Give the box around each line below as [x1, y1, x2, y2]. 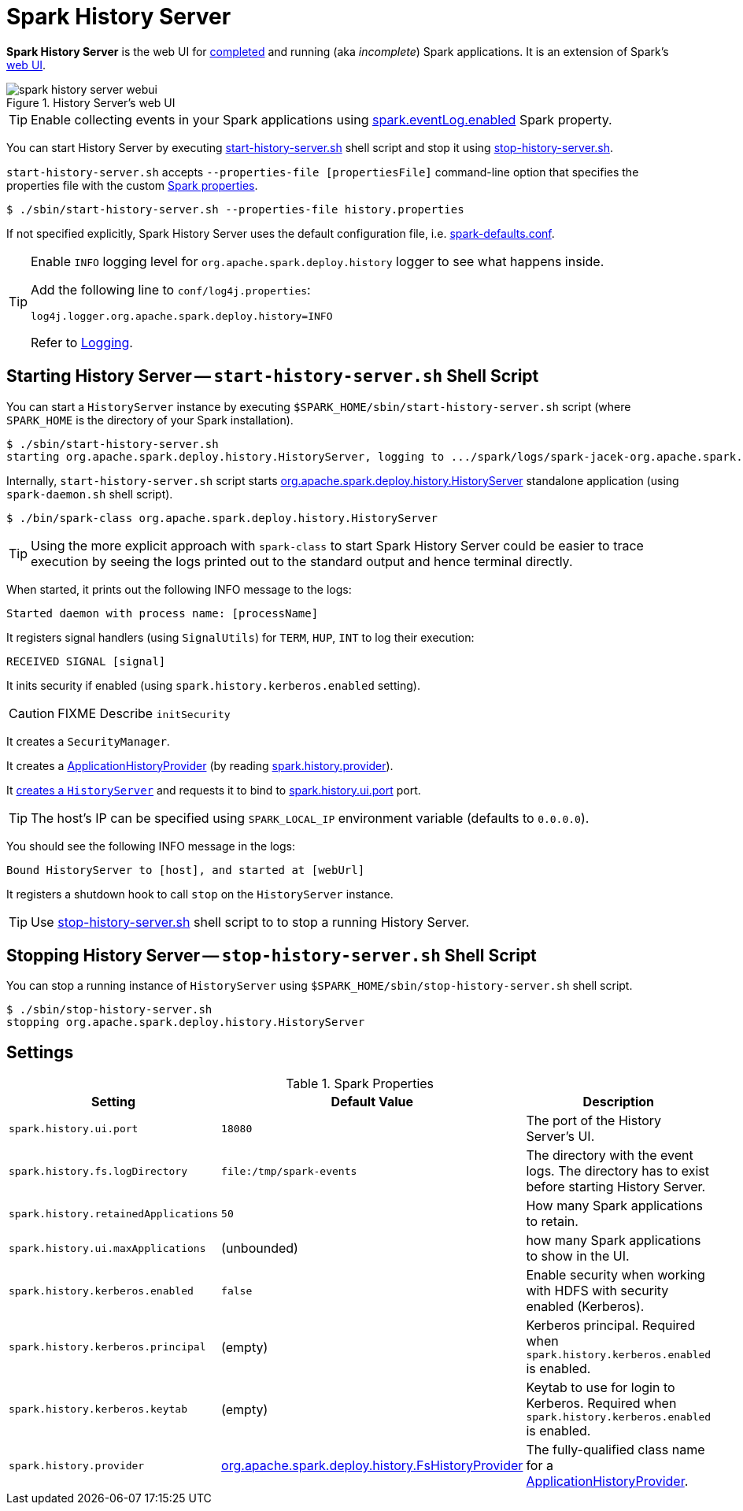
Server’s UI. [526, 1128, 595, 1145]
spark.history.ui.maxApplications [9, 1242, 206, 1254]
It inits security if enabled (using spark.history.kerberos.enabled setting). [6, 678, 420, 692]
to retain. [526, 1213, 579, 1230]
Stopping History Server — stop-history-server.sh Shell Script [6, 946, 537, 966]
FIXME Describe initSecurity [57, 705, 231, 721]
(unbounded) [221, 1240, 298, 1257]
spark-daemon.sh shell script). [6, 487, 173, 501]
